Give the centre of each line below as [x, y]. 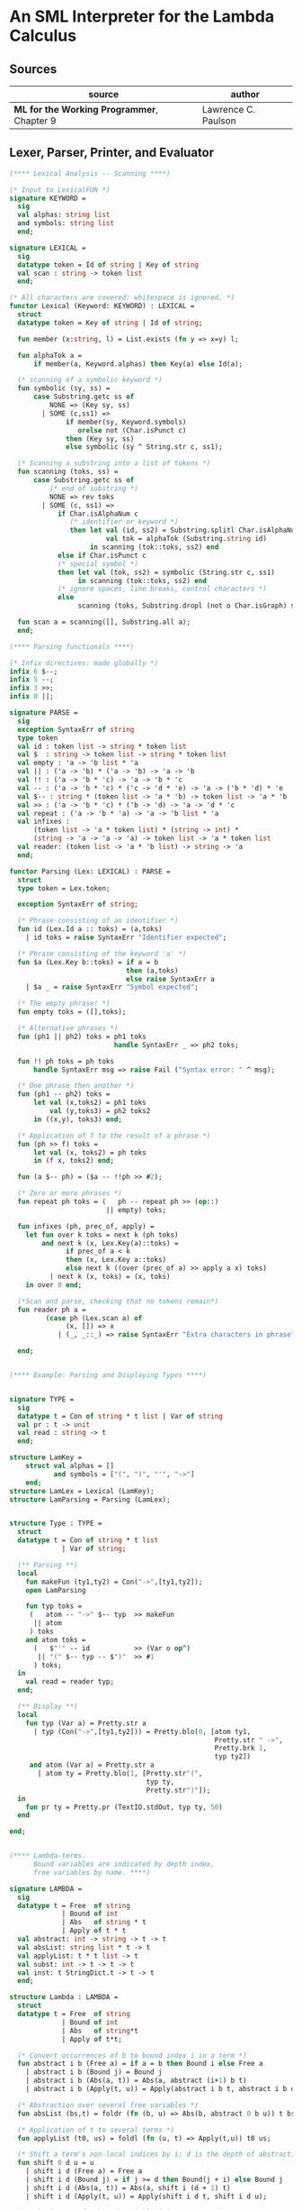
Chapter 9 [35, 121]
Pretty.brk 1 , [241, 1749]
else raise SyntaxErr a [170, 979]
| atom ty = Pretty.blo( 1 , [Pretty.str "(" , [120, 1774]
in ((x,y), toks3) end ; [78, 1119]
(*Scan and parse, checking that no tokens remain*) [118, 1301]
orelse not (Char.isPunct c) [132, 430]
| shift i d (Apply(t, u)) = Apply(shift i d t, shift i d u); [147, 2196]
